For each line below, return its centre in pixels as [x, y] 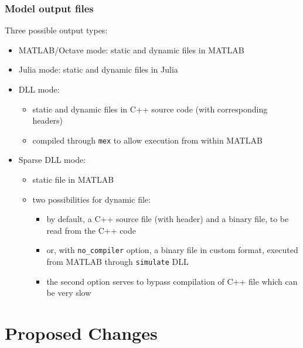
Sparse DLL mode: [52, 160]
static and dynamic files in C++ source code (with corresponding [150, 109]
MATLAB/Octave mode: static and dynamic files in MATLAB [131, 50]
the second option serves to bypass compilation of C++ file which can [172, 281]
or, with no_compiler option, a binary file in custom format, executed [172, 250]
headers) [48, 120]
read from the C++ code [91, 230]
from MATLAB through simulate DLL [118, 262]
